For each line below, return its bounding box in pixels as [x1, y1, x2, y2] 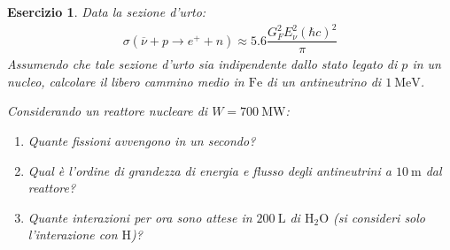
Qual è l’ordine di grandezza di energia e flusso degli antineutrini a [27, 161, 392, 179]
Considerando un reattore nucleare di [7, 102, 208, 120]
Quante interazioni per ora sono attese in [27, 208, 252, 226]
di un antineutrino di [267, 72, 382, 90]
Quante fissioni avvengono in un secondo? [27, 131, 256, 149]
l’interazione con [27, 225, 118, 244]
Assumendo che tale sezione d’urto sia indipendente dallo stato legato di [7, 55, 398, 73]
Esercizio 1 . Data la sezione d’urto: [7, 3, 206, 20]
